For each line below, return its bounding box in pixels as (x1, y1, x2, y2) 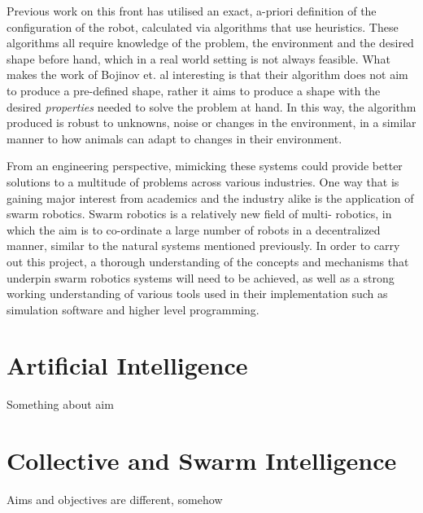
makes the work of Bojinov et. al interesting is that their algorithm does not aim (7, 66, 408, 83)
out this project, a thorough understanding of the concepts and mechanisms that (7, 252, 409, 270)
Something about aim (7, 396, 114, 413)
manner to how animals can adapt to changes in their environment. (7, 129, 342, 147)
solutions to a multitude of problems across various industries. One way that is (7, 173, 399, 190)
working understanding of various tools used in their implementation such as (7, 285, 388, 302)
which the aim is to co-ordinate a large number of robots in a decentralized (7, 221, 381, 238)
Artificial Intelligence (7, 349, 248, 382)
